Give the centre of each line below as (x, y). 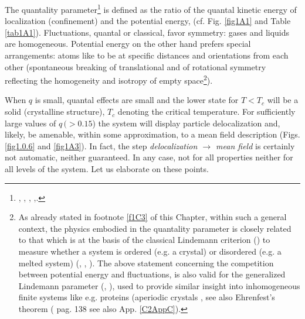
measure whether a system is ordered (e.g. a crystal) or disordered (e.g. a (150, 251)
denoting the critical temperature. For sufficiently (206, 112)
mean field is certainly (255, 145)
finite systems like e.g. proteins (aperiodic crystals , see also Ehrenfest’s (147, 297)
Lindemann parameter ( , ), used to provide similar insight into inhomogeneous (159, 285)
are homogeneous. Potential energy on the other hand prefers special (128, 44)
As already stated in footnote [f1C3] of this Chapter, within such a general (152, 217)
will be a (283, 100)
